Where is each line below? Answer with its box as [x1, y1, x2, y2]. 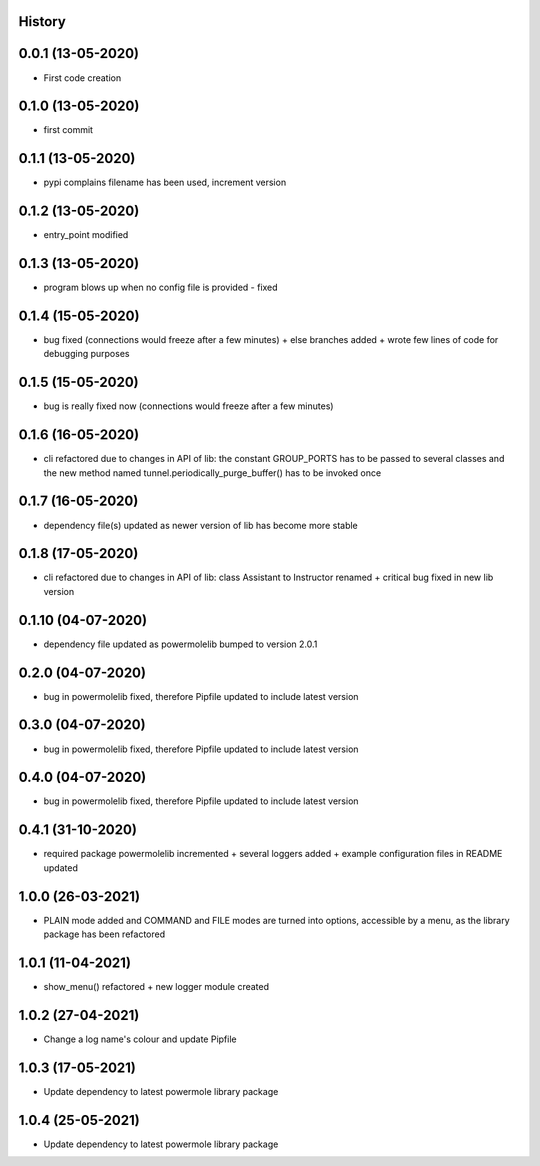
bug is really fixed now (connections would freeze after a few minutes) [43, 400, 334, 412]
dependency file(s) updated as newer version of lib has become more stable [43, 519, 359, 531]
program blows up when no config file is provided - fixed [43, 281, 279, 294]
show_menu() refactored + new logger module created [43, 980, 270, 992]
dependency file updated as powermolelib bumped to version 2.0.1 [43, 638, 318, 650]
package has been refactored [43, 928, 166, 940]
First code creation [43, 71, 122, 84]
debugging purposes [43, 348, 130, 360]
